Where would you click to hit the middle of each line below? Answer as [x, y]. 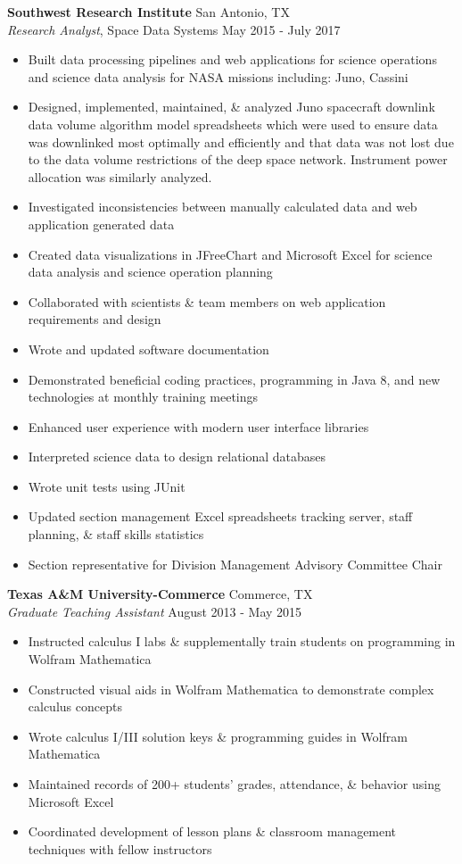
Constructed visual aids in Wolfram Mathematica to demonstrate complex [231, 689]
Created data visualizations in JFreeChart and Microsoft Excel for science [230, 254]
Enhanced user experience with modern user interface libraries [198, 426]
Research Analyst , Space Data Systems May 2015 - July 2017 [174, 29]
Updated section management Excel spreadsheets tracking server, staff [220, 516]
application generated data [101, 224]
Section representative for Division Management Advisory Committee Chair [235, 564]
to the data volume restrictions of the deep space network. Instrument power [238, 159]
